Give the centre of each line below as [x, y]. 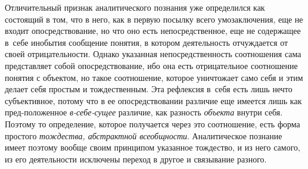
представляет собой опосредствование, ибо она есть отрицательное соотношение [151, 65]
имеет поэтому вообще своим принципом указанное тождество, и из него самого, [153, 147]
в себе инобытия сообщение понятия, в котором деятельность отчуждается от [147, 42]
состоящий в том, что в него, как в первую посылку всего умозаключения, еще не [154, 19]
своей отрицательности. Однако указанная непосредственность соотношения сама [153, 54]
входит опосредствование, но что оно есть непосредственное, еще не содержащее [153, 31]
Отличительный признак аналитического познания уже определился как [135, 7]
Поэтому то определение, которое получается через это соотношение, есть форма [153, 123]
